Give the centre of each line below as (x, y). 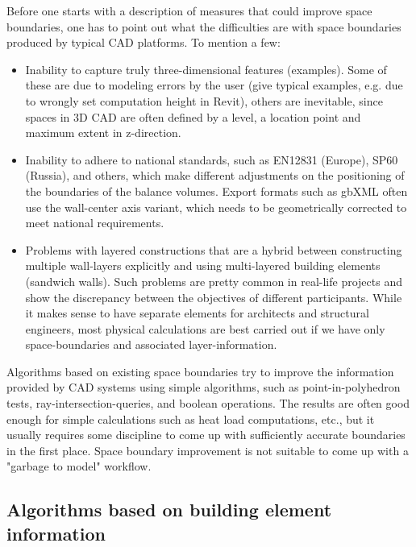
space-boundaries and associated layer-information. (151, 344)
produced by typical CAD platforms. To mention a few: (144, 42)
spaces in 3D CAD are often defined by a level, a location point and (193, 116)
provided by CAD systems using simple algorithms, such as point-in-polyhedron (204, 387)
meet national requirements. (95, 223)
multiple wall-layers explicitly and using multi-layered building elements (203, 265)
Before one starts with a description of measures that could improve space (189, 10)
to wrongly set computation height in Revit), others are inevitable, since (204, 100)
